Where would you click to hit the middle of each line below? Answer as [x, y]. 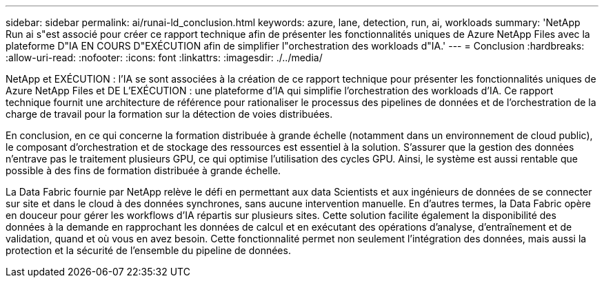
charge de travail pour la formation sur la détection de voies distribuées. [169, 114]
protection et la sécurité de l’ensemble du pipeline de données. [148, 250]
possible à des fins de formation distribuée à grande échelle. [143, 170]
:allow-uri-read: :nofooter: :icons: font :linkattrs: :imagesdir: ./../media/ [164, 57]
